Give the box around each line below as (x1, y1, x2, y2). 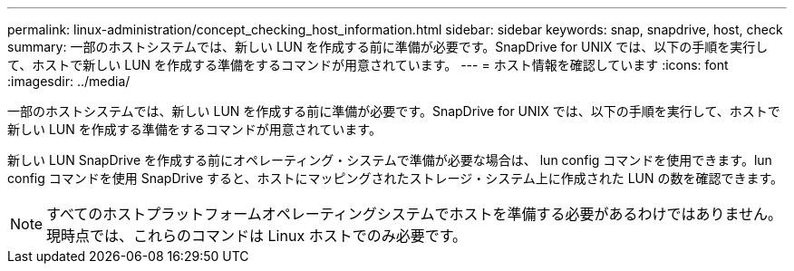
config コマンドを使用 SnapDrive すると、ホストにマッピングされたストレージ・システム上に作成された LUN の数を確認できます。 (7, 170, 784, 186)
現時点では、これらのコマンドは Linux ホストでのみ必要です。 (46, 227, 468, 245)
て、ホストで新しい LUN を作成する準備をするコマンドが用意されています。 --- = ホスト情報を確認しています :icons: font (7, 57, 729, 73)
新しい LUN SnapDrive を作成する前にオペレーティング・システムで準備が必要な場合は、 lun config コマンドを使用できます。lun (7, 152, 772, 168)
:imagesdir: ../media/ (7, 73, 131, 89)
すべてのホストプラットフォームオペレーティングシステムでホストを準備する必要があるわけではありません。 (46, 205, 782, 223)
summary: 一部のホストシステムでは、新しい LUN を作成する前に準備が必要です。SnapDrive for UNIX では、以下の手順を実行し (7, 39, 769, 54)
